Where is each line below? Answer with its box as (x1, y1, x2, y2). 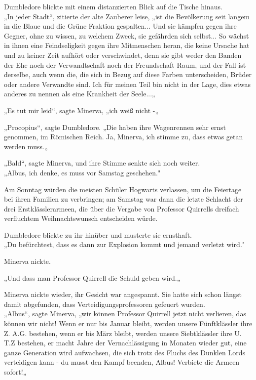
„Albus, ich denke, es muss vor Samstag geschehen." (4, 167, 161, 177)
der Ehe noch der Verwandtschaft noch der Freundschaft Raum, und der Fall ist (4, 59, 246, 70)
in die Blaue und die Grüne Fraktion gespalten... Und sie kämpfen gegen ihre (4, 21, 237, 31)
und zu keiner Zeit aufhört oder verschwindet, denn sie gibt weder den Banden (4, 49, 242, 60)
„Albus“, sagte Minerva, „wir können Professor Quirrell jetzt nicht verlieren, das (4, 308, 246, 319)
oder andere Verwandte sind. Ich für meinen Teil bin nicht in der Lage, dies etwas (4, 79, 251, 89)
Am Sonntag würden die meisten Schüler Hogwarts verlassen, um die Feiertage (4, 184, 242, 194)
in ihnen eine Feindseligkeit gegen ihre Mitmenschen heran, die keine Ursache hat (4, 40, 250, 50)
